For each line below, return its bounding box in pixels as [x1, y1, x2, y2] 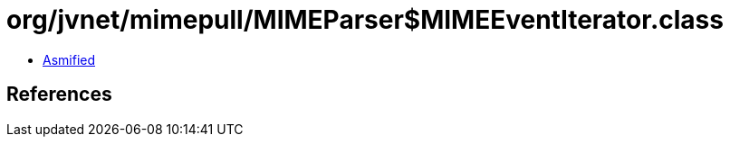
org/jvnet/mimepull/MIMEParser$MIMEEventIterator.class [6, 4, 724, 35]
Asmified [43, 51, 96, 67]
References [6, 83, 112, 106]
